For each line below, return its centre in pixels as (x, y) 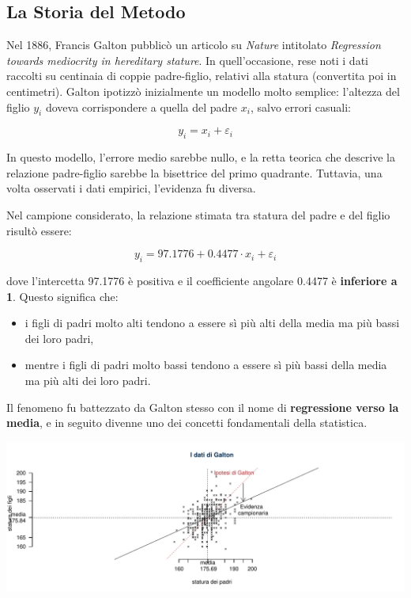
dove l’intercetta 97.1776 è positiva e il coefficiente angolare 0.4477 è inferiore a (202, 280)
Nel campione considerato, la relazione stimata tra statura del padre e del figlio (198, 214)
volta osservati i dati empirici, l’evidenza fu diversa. (131, 188)
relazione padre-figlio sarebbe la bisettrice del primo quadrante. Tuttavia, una (194, 172)
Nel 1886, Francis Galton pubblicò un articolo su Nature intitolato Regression (194, 45)
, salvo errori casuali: (300, 107)
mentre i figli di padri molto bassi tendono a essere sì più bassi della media (206, 365)
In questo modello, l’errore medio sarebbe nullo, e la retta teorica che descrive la (201, 157)
